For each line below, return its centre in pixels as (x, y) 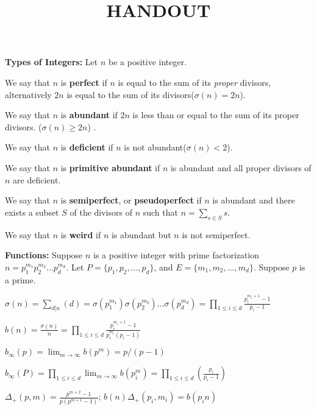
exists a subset (32, 212)
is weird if (81, 234)
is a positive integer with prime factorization (176, 255)
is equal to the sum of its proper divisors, (194, 82)
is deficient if (87, 147)
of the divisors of (101, 212)
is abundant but (141, 234)
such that (160, 212)
